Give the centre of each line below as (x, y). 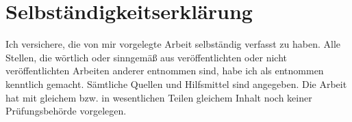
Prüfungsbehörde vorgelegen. (66, 111)
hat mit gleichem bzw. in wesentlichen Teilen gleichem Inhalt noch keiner (159, 97)
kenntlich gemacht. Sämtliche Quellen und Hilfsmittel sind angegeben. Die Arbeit (176, 83)
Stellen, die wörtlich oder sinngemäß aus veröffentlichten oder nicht (146, 57)
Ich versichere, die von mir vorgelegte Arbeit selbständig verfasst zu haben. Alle (173, 44)
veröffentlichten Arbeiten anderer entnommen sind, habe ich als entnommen (165, 71)
